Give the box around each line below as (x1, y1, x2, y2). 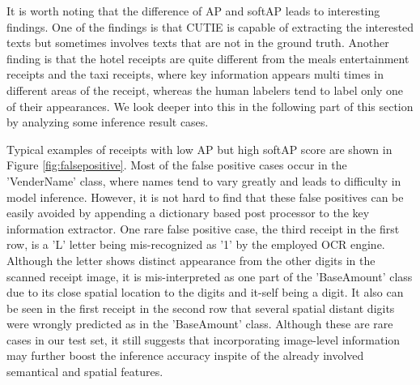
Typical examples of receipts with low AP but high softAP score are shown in (6, 140, 392, 157)
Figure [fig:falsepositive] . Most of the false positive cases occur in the (6, 156, 347, 173)
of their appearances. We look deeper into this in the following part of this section (6, 97, 414, 114)
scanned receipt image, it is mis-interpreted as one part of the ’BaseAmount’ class (6, 267, 413, 284)
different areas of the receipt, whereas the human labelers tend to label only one (6, 81, 404, 98)
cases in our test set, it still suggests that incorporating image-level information (6, 331, 401, 348)
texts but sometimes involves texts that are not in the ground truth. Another (6, 34, 389, 51)
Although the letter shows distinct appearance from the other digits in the (6, 251, 375, 268)
